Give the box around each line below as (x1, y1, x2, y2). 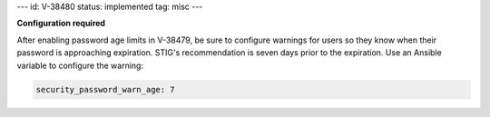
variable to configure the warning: (16, 60, 144, 71)
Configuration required (16, 18, 106, 29)
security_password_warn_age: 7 (35, 84, 176, 94)
